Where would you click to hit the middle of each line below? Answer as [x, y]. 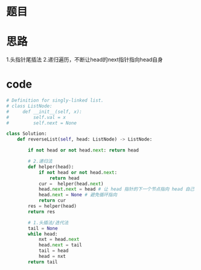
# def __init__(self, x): [44, 112]
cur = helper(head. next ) [71, 184]
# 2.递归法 [40, 161]
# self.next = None [42, 123]
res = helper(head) [53, 206]
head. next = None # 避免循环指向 [78, 195]
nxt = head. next [59, 239]
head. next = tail [60, 245]
